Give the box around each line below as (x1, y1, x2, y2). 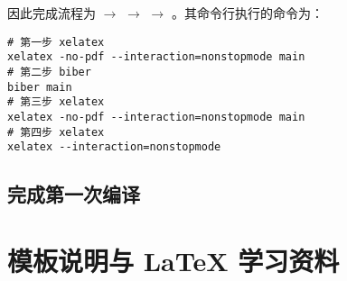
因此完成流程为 (7, 4, 96, 22)
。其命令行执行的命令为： (171, 4, 324, 22)
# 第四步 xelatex (7, 125, 105, 139)
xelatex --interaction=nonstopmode (7, 140, 221, 154)
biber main (7, 80, 72, 94)
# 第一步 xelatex (7, 35, 105, 49)
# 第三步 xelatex (7, 95, 105, 109)
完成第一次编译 (7, 180, 140, 208)
